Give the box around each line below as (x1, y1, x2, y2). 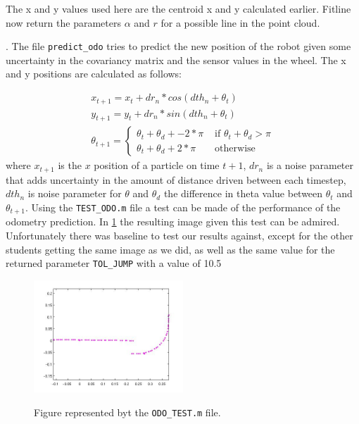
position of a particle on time (94, 158, 220, 173)
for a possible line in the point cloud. (160, 15, 320, 30)
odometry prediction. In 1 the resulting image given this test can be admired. (6, 214, 340, 229)
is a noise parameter (266, 158, 354, 173)
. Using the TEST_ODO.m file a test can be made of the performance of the (25, 200, 341, 215)
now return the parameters (6, 15, 121, 30)
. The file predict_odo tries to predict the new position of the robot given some (6, 39, 351, 54)
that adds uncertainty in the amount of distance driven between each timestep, (6, 172, 346, 187)
